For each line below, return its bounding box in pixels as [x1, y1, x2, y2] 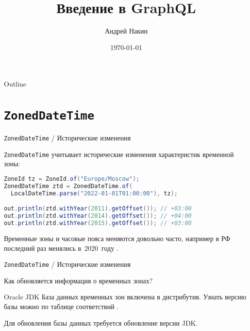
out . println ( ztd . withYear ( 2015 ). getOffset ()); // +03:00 [4, 220, 192, 227]
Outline [4, 79, 26, 89]
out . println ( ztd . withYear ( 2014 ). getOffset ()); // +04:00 [4, 212, 192, 220]
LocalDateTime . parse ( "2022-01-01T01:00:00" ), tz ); [11, 190, 178, 197]
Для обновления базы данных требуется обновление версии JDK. [4, 317, 198, 328]
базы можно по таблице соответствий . [4, 301, 119, 311]
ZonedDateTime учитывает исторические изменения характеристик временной [4, 149, 234, 159]
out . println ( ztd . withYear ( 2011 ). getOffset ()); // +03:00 [4, 205, 192, 212]
